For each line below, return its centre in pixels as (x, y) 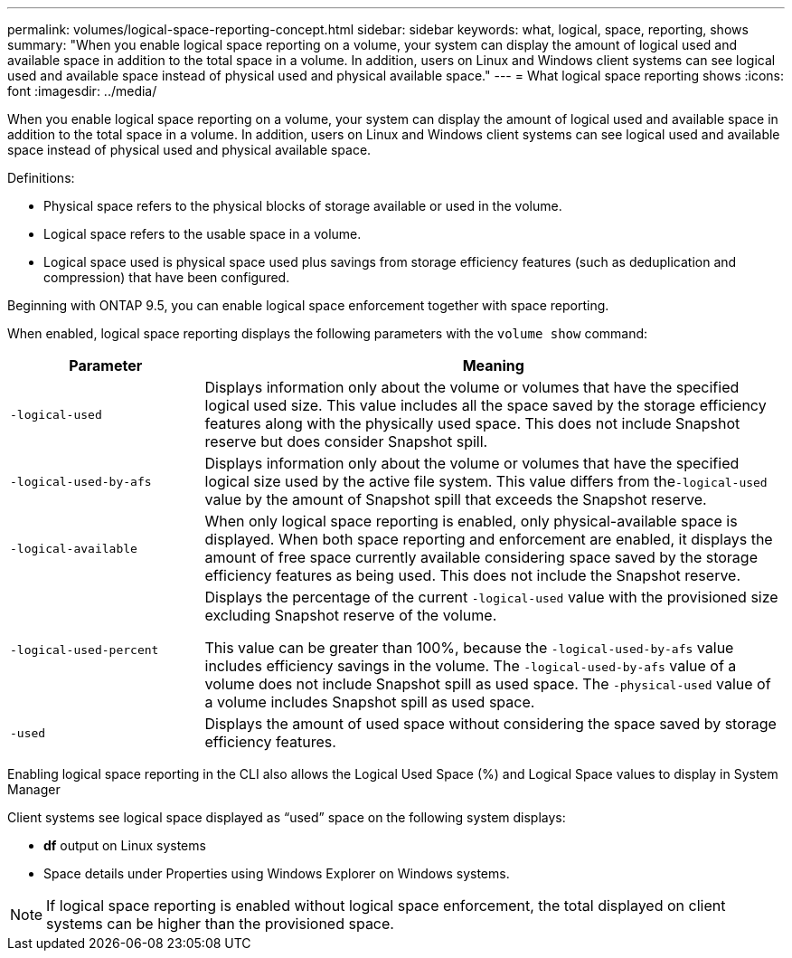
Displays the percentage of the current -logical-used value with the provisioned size (491, 597)
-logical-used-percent (85, 650)
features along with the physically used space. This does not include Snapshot (472, 423)
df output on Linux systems (125, 845)
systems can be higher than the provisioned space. (220, 924)
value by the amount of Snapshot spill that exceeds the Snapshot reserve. (456, 499)
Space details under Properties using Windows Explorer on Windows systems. (277, 873)
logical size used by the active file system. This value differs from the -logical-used (486, 481)
